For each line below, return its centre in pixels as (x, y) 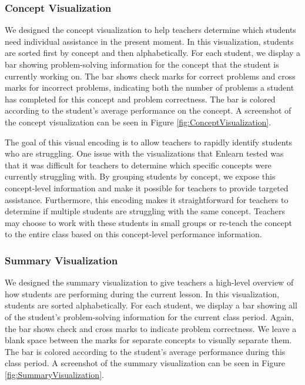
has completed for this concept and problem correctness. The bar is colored (140, 99)
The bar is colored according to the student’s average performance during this (145, 351)
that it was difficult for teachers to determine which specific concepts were (138, 165)
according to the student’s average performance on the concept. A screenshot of (148, 110)
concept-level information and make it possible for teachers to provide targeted (147, 187)
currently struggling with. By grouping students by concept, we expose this (140, 176)
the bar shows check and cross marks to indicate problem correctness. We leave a (151, 328)
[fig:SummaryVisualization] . (54, 374)
